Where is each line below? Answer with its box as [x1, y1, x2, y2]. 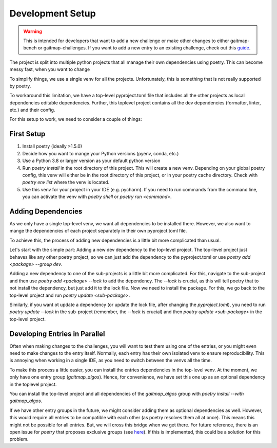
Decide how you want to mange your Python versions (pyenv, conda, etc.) [22, 150, 179, 156]
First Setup [9, 130, 46, 138]
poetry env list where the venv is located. [22, 179, 110, 185]
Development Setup [9, 8, 96, 19]
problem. [9, 436, 29, 442]
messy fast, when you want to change [9, 66, 90, 73]
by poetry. [9, 83, 31, 89]
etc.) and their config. [9, 107, 55, 113]
